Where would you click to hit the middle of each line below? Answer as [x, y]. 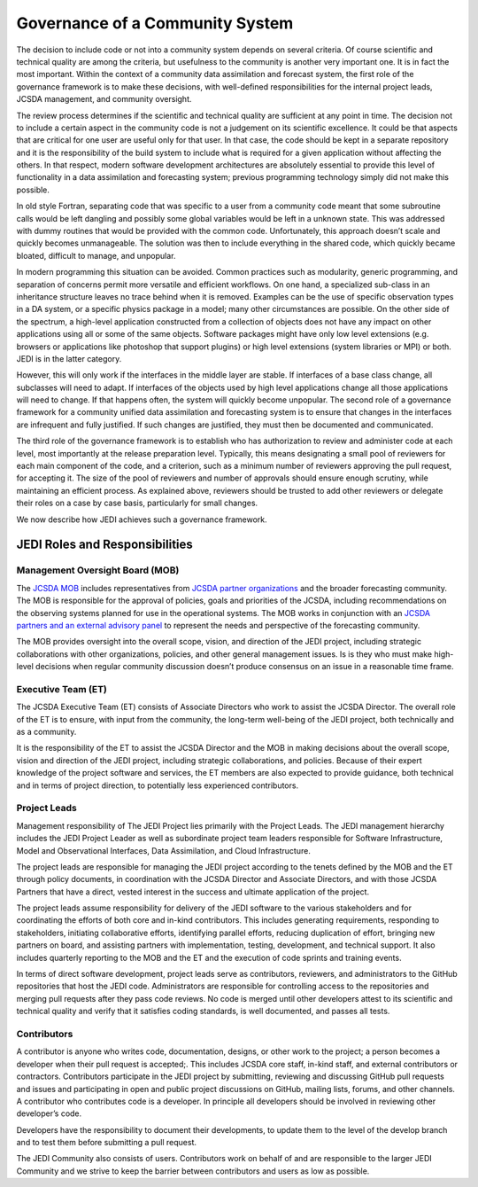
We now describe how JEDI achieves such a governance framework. [142, 519]
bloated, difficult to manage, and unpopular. [96, 255]
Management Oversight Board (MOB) [98, 570]
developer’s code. [49, 1113]
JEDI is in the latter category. [69, 358]
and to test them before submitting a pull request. [107, 1143]
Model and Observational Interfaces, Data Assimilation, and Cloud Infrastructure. [164, 850]
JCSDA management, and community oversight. [104, 99]
